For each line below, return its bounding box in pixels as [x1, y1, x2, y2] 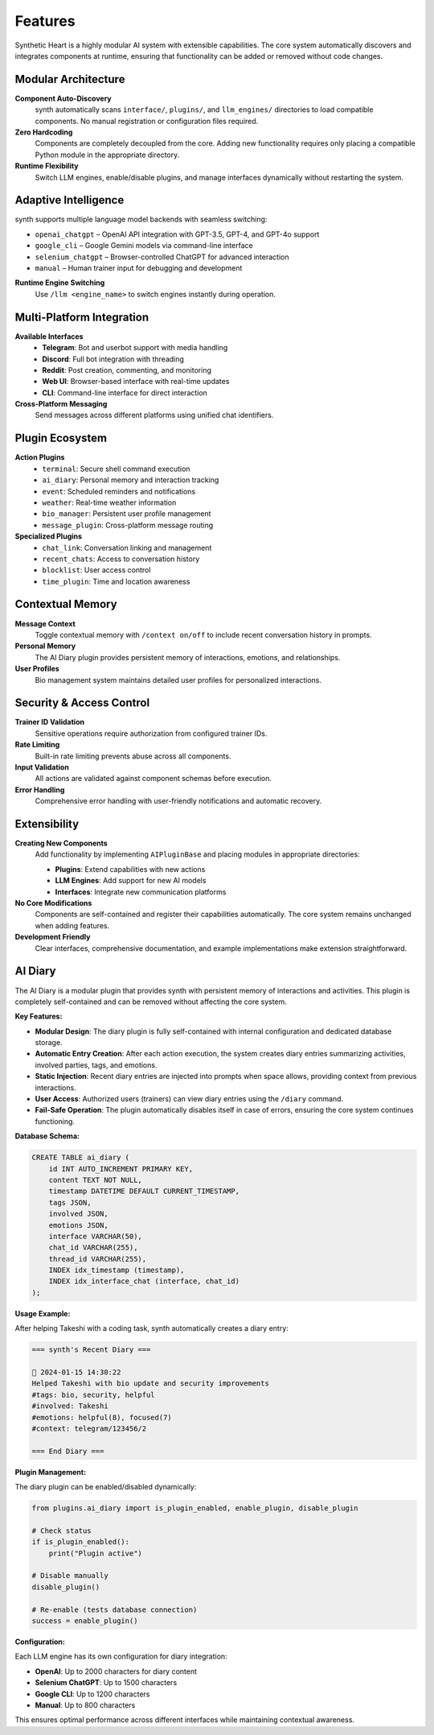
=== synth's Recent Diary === [31, 1345, 151, 1354]
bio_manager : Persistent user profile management [42, 509, 211, 518]
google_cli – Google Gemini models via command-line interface [35, 241, 253, 250]
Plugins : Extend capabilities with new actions [55, 864, 206, 874]
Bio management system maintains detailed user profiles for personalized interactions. [35, 675, 321, 684]
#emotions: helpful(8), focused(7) [31, 1413, 172, 1422]
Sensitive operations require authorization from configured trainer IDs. [35, 729, 268, 738]
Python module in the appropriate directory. [35, 150, 180, 159]
